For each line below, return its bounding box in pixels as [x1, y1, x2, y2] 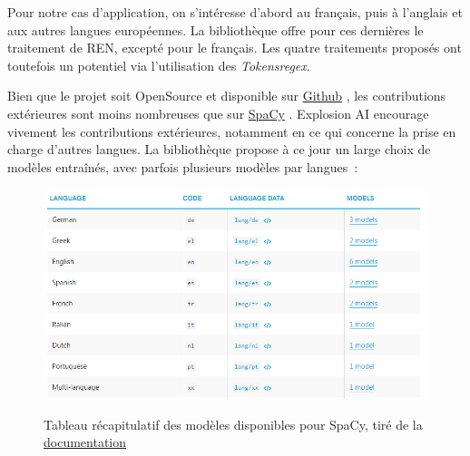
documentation [44, 432, 127, 451]
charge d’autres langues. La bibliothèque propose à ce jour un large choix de [7, 140, 431, 159]
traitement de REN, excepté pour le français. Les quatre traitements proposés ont [7, 38, 462, 57]
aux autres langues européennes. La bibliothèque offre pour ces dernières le [7, 20, 424, 39]
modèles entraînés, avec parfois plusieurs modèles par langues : [7, 157, 358, 176]
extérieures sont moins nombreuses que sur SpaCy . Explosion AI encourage [7, 103, 429, 122]
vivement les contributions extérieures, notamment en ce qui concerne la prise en [7, 121, 456, 141]
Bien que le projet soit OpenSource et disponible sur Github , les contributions [7, 86, 446, 105]
